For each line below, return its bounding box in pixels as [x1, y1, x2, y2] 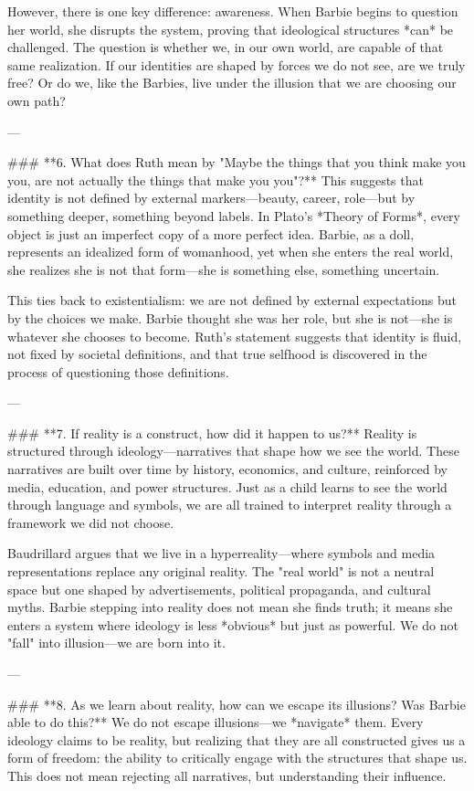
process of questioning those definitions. [7, 362, 229, 381]
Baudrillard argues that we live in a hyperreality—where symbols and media [7, 543, 436, 563]
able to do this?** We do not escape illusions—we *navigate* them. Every [7, 712, 424, 732]
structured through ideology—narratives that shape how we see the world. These [7, 441, 459, 460]
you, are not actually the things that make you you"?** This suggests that [7, 170, 424, 189]
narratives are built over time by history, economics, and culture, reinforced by [7, 459, 448, 479]
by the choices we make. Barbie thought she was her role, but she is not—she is [7, 308, 453, 327]
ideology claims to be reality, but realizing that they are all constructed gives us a [7, 730, 466, 749]
